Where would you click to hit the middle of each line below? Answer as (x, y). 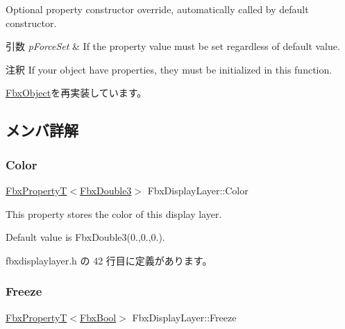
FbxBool (98, 317)
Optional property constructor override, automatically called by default (157, 9)
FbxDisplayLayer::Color (198, 190)
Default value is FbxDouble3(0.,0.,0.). (85, 237)
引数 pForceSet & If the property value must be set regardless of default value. (173, 46)
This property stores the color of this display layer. (114, 213)
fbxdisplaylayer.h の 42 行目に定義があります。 (109, 260)
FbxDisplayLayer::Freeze (184, 317)
